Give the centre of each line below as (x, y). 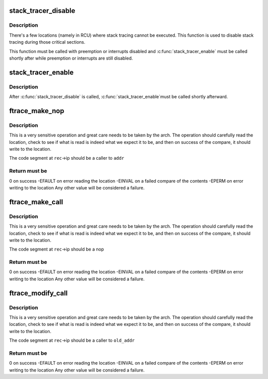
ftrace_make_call (36, 202)
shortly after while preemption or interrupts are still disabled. (71, 58)
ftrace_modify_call (38, 293)
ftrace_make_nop (37, 111)
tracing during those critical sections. (47, 42)
